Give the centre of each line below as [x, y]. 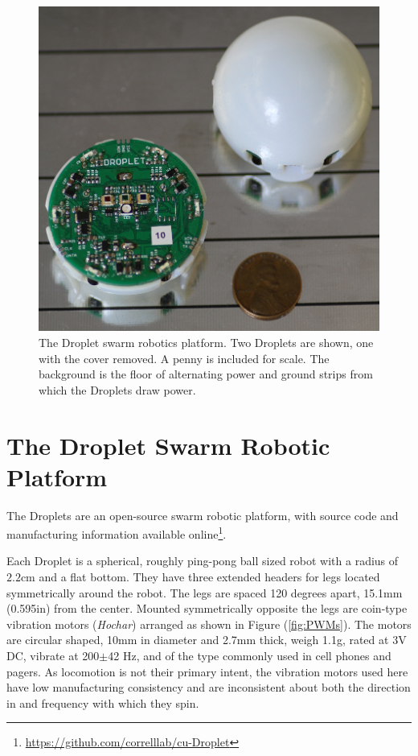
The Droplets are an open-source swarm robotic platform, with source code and [203, 515]
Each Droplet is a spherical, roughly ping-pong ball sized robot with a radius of [203, 561]
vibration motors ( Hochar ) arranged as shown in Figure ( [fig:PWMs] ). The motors [209, 624]
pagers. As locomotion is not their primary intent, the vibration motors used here [207, 671]
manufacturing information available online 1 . [117, 533]
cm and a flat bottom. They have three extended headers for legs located [200, 577]
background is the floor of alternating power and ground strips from [206, 374]
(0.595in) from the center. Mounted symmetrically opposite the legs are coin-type [207, 608]
